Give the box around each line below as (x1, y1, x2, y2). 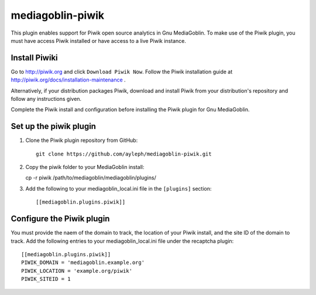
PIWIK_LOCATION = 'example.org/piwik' (21, 267, 133, 274)
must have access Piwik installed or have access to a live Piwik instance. (11, 37, 187, 44)
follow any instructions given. (11, 96, 82, 103)
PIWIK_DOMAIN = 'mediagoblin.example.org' (21, 259, 145, 266)
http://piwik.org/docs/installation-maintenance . (11, 76, 126, 83)
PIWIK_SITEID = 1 (21, 276, 71, 283)
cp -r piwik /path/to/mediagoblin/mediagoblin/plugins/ (25, 174, 156, 181)
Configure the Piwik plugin (11, 214, 110, 224)
